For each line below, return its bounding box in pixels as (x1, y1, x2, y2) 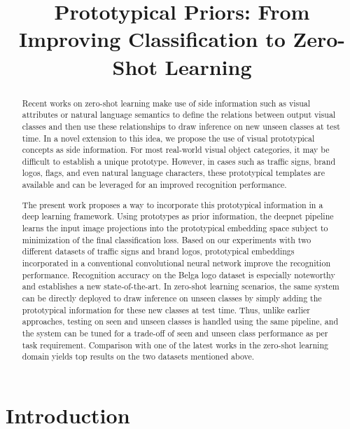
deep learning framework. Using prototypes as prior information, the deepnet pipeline (22, 210, 334, 222)
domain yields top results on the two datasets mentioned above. (22, 350, 255, 362)
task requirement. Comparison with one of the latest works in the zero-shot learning (22, 339, 328, 350)
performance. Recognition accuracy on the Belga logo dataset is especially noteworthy (22, 268, 335, 280)
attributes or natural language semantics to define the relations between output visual (22, 109, 336, 121)
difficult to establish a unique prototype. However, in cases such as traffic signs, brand (22, 155, 335, 167)
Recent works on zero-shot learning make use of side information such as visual (22, 97, 311, 109)
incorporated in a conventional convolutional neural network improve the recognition (22, 257, 330, 268)
